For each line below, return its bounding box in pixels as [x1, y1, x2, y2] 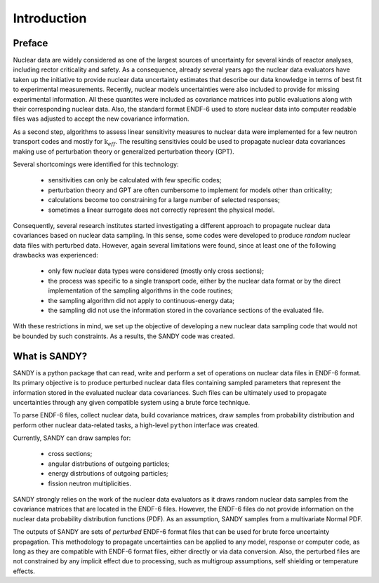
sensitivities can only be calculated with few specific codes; [48, 176, 222, 185]
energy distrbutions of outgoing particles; [48, 469, 168, 478]
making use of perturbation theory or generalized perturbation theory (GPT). [13, 147, 234, 156]
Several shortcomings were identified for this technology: [13, 160, 179, 168]
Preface [13, 37, 48, 49]
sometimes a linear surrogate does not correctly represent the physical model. [48, 206, 275, 214]
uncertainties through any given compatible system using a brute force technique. [13, 398, 251, 406]
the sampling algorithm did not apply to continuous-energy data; [48, 296, 235, 304]
